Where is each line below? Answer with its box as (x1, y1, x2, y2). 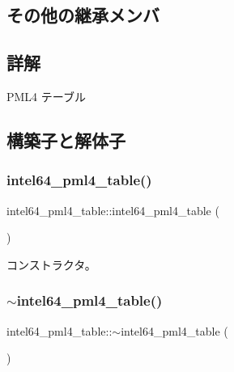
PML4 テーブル (6, 87, 86, 104)
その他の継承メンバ (6, 2, 160, 27)
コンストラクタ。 (6, 256, 96, 273)
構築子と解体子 (6, 127, 126, 152)
